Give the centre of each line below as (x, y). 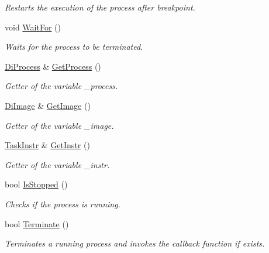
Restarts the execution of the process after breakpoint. (100, 7)
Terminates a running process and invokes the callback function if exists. (135, 243)
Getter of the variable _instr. (57, 164)
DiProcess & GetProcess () (53, 66)
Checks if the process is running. (63, 204)
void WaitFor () (33, 27)
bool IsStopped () (36, 184)
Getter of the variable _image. (59, 125)
